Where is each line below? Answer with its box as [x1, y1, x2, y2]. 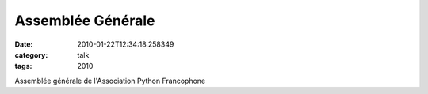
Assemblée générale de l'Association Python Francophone [14, 76, 206, 85]
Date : [14, 39, 33, 49]
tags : [14, 62, 32, 71]
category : [14, 50, 48, 59]
